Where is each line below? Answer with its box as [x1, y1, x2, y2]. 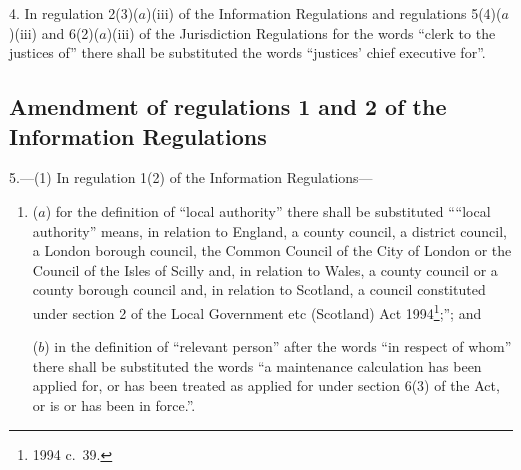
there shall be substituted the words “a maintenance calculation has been [32, 355, 482, 376]
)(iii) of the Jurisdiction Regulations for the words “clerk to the [106, 22, 496, 43]
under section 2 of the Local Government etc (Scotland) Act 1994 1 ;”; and [32, 299, 482, 323]
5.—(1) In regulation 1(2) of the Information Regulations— [9, 167, 373, 188]
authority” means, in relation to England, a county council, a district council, [32, 220, 507, 241]
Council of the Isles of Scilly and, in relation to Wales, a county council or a [32, 259, 498, 280]
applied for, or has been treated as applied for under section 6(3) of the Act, [32, 375, 500, 396]
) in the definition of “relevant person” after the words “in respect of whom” [44, 336, 512, 357]
